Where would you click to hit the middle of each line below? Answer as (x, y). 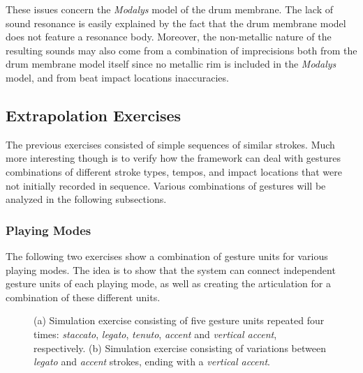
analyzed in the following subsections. (86, 199)
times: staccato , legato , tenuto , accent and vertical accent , (155, 334)
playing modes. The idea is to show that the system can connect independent (171, 269)
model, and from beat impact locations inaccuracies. (117, 77)
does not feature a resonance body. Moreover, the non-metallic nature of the (169, 37)
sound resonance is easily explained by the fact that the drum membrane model (176, 23)
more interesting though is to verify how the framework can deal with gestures (173, 158)
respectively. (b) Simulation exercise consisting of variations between (180, 348)
